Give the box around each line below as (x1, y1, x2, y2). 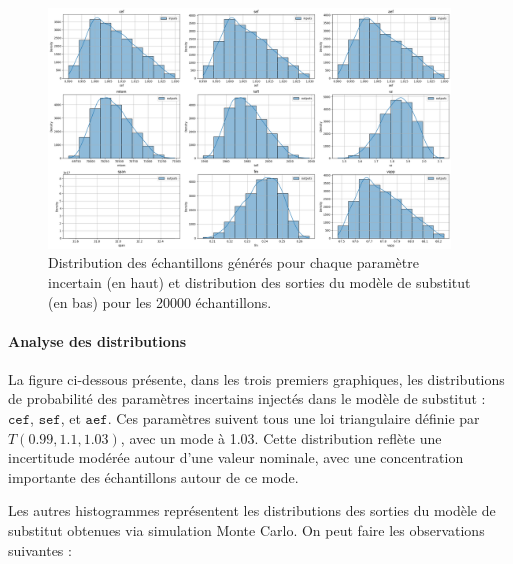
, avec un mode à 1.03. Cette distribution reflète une (120, 427, 442, 448)
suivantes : (8, 539, 72, 560)
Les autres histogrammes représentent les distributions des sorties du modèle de (8, 500, 496, 521)
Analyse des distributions (8, 330, 187, 351)
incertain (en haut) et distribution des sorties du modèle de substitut (48, 271, 471, 292)
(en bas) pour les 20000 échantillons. (48, 291, 272, 312)
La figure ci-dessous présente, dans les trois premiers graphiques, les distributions (8, 368, 505, 389)
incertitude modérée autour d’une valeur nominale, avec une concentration (8, 447, 464, 468)
